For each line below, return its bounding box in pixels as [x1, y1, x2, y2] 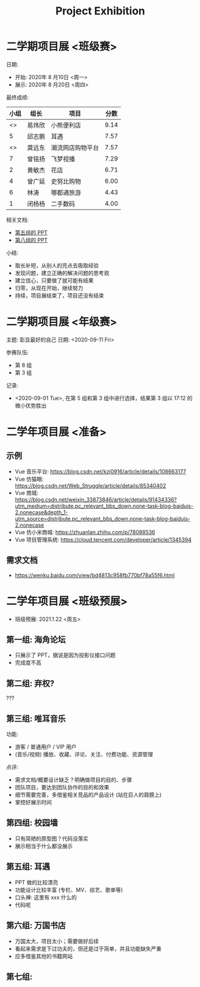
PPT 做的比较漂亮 [14, 879, 59, 886]
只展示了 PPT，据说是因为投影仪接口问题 [14, 651, 116, 659]
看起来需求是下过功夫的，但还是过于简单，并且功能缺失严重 [14, 945, 162, 952]
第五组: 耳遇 [6, 862, 50, 872]
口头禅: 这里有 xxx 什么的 [14, 894, 77, 901]
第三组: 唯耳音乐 [6, 713, 66, 723]
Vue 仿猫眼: [14, 475, 44, 482]
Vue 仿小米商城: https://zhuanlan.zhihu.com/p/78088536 [14, 529, 155, 536]
